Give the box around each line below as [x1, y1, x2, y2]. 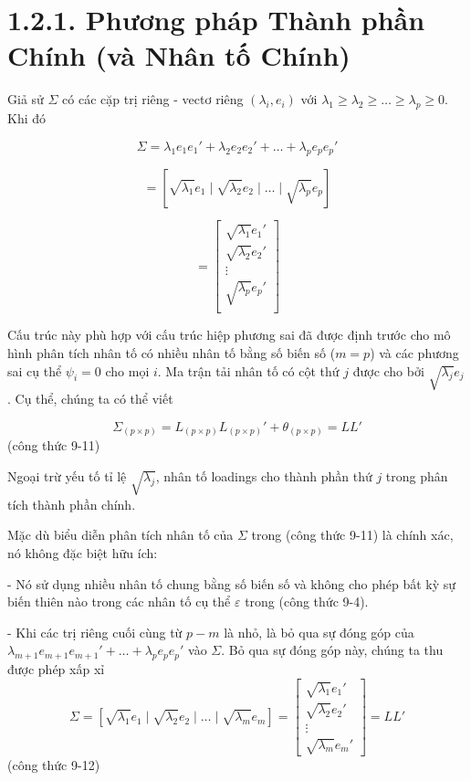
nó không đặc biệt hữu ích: [7, 543, 158, 562]
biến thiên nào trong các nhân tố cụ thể [7, 592, 231, 611]
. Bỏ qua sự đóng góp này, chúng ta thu [221, 640, 444, 660]
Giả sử [7, 90, 44, 109]
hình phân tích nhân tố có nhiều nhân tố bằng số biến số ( [7, 343, 336, 362]
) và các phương [370, 343, 459, 362]
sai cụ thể [7, 361, 62, 380]
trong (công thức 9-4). [245, 592, 369, 611]
